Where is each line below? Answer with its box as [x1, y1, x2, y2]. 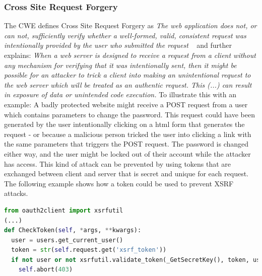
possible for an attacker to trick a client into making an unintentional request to [4, 70, 251, 80]
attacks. [4, 188, 28, 198]
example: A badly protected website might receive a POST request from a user [4, 99, 248, 109]
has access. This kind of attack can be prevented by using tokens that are [4, 158, 231, 169]
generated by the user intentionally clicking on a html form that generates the [4, 119, 245, 129]
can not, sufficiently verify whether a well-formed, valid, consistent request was [4, 30, 246, 40]
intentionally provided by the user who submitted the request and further [4, 40, 232, 50]
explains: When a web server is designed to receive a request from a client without [4, 50, 256, 60]
